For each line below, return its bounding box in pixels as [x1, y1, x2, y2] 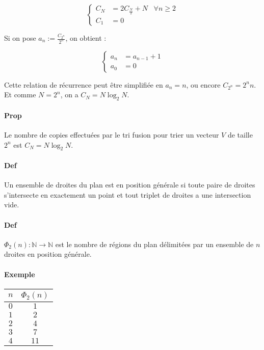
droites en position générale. [4, 249, 92, 259]
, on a [60, 89, 78, 100]
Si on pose [4, 33, 36, 43]
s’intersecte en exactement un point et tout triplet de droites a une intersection [4, 189, 251, 200]
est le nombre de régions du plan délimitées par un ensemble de [55, 238, 254, 249]
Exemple [4, 268, 35, 279]
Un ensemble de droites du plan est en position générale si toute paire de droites [4, 179, 255, 190]
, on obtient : [65, 33, 107, 43]
